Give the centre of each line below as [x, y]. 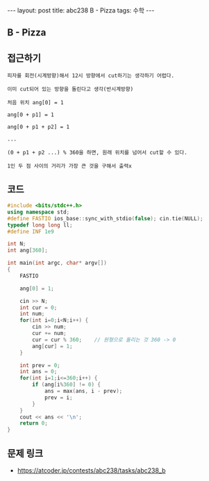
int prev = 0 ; [40, 365]
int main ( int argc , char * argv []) [57, 263]
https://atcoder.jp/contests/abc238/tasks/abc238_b [91, 470]
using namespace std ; [39, 212]
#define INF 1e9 [31, 231]
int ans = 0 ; [39, 372]
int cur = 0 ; [39, 307]
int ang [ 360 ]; [28, 251]
